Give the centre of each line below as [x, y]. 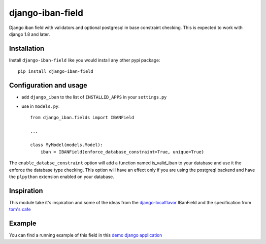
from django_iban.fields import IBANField [82, 117]
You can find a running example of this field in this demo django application [86, 235]
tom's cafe [20, 210]
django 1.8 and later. [30, 34]
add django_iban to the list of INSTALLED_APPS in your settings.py [94, 97]
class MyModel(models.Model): [67, 145]
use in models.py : [41, 106]
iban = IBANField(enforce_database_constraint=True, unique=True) [122, 152]
